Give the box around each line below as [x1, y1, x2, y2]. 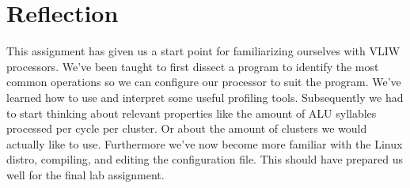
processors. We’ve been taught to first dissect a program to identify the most [6, 58, 379, 74]
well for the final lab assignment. [6, 166, 165, 182]
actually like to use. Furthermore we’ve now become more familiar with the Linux [6, 135, 403, 152]
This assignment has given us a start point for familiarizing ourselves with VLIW [6, 43, 401, 59]
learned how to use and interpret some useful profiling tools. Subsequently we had [6, 88, 404, 105]
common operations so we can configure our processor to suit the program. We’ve [6, 73, 401, 90]
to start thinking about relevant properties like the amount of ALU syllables [6, 104, 377, 121]
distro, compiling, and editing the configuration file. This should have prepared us [6, 151, 404, 167]
